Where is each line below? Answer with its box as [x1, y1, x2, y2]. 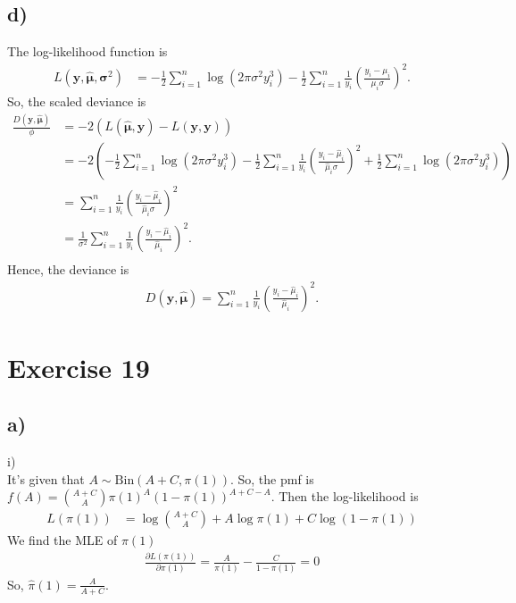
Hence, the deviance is [7, 260, 129, 279]
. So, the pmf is [229, 469, 314, 488]
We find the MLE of [7, 531, 118, 549]
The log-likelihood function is [7, 42, 168, 61]
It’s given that [7, 469, 85, 488]
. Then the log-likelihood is [270, 487, 419, 506]
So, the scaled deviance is [7, 92, 146, 111]
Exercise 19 [7, 348, 150, 385]
